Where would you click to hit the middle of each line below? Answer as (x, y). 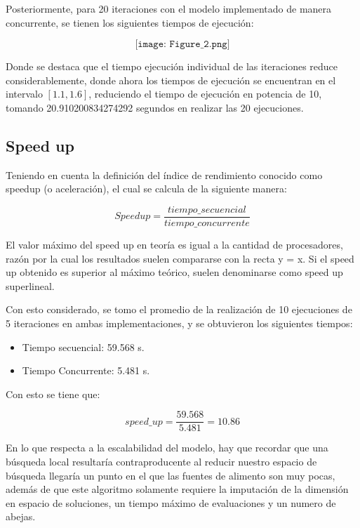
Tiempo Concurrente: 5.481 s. (86, 370)
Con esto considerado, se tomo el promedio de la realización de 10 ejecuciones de (179, 309)
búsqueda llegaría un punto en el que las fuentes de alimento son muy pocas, (171, 475)
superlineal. (30, 285)
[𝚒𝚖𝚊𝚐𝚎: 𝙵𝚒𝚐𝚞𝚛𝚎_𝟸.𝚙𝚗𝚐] (182, 45)
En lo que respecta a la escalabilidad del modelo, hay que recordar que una (167, 448)
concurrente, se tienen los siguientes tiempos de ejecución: (130, 22)
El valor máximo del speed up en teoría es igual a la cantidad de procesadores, (174, 245)
